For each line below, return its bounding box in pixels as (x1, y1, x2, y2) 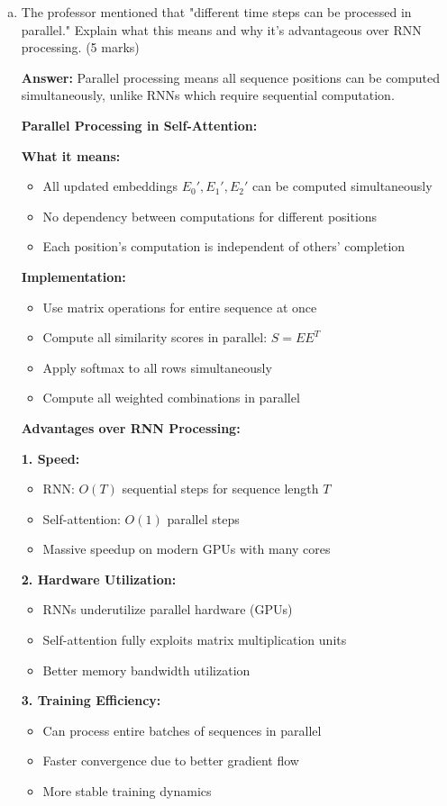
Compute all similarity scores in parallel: (42, 328, 268, 347)
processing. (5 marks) (21, 38, 140, 57)
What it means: (21, 146, 121, 165)
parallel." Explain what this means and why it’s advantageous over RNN (21, 20, 422, 39)
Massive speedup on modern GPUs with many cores (42, 539, 331, 558)
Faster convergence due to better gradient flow (42, 751, 299, 770)
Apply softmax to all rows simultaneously (42, 358, 272, 376)
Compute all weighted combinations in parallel (42, 388, 300, 407)
